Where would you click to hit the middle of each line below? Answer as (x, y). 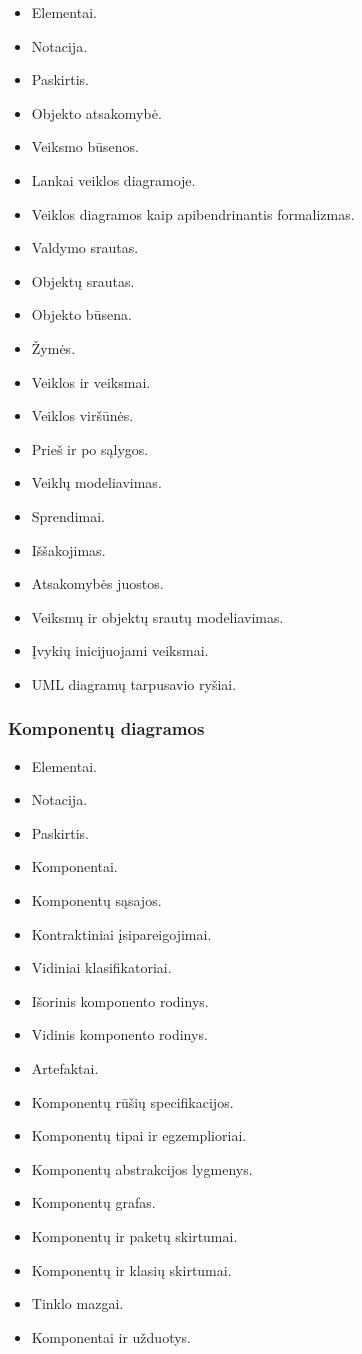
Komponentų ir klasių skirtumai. (131, 1269)
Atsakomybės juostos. (97, 583)
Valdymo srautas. (85, 247)
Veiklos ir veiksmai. (91, 381)
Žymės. (53, 347)
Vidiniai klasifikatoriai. (101, 967)
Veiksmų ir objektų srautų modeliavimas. (157, 616)
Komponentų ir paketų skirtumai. (134, 1236)
